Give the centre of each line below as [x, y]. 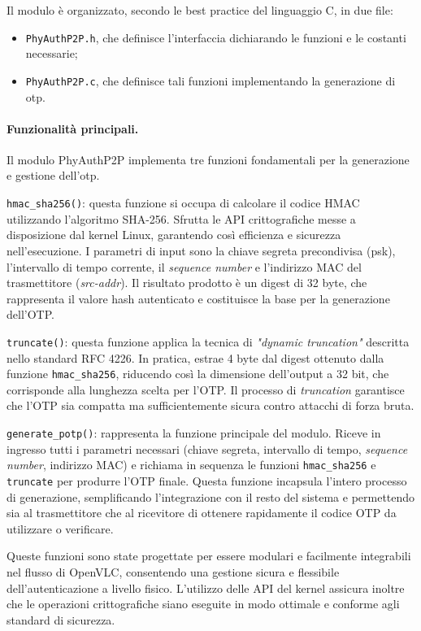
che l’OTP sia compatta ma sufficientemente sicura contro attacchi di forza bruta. [210, 405]
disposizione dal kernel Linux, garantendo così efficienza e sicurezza [174, 235]
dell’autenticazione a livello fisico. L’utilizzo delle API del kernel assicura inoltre [206, 587]
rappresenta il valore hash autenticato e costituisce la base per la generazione [198, 298]
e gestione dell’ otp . [53, 175]
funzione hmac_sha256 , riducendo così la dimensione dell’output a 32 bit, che [198, 374]
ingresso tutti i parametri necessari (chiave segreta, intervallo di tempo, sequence [207, 448]
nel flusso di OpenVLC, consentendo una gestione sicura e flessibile [173, 571]
